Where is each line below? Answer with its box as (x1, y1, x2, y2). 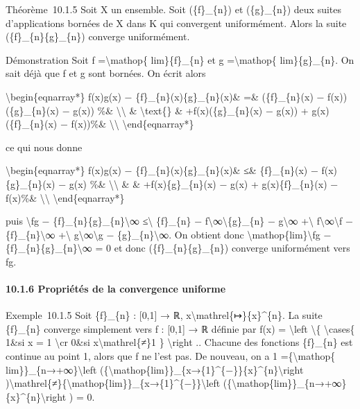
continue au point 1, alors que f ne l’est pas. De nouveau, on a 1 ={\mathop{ (6, 349, 336, 363)
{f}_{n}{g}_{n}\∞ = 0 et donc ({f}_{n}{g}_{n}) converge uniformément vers (6, 241, 350, 255)
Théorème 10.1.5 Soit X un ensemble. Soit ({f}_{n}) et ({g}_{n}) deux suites (6, 2, 342, 16)
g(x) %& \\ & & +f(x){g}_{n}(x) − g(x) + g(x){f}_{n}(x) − (69, 176, 338, 191)
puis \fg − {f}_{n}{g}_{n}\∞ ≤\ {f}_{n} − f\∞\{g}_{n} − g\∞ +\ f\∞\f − (6, 214, 353, 228)
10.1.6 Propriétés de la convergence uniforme (6, 281, 226, 296)
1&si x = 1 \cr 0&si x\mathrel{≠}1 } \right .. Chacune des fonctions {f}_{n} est (6, 335, 353, 349)
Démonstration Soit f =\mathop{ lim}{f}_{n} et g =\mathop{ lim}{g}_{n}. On (6, 52, 354, 67)
